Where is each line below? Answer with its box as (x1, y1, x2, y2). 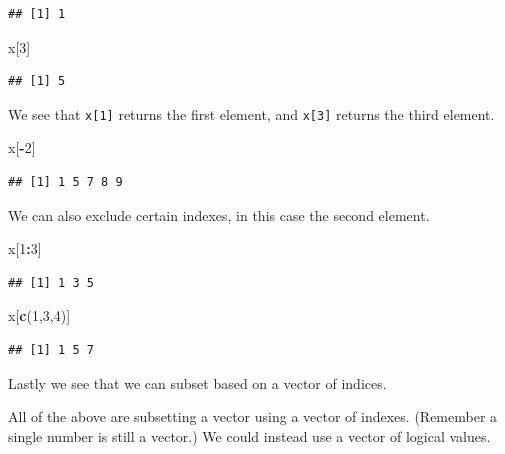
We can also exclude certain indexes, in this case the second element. (8, 204, 430, 225)
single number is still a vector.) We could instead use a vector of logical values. (8, 425, 491, 446)
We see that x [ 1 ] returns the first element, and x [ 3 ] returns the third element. (8, 103, 495, 124)
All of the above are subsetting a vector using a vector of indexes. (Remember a (8, 406, 498, 427)
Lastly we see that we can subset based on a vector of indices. (8, 372, 387, 393)
